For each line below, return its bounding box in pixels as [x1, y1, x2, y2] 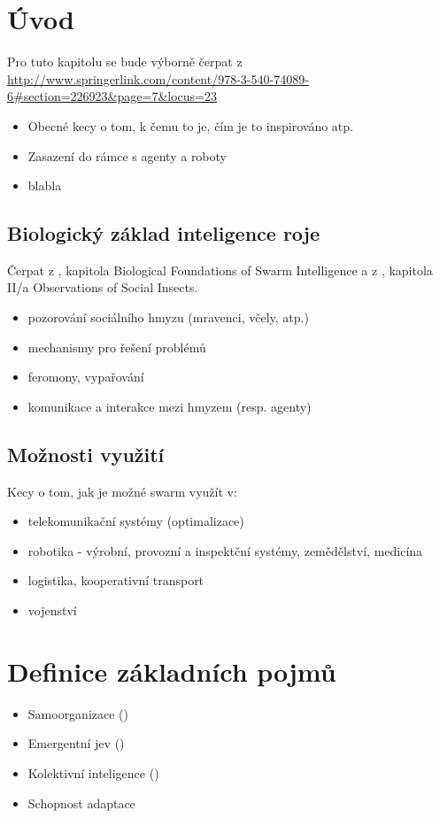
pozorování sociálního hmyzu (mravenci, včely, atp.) [27, 308, 309, 327]
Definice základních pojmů [7, 652, 336, 689]
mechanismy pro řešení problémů [27, 337, 206, 356]
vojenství [27, 601, 77, 620]
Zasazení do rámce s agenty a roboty [27, 146, 227, 165]
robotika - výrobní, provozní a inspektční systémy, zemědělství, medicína [27, 541, 423, 559]
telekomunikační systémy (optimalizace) [27, 512, 244, 530]
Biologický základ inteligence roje [7, 220, 320, 247]
